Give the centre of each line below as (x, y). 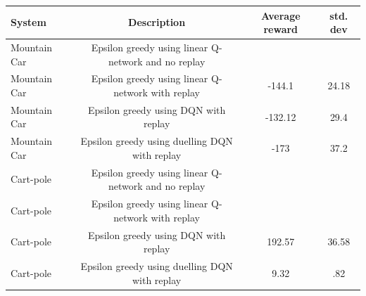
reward (281, 29)
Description (157, 22)
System (29, 22)
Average (280, 15)
